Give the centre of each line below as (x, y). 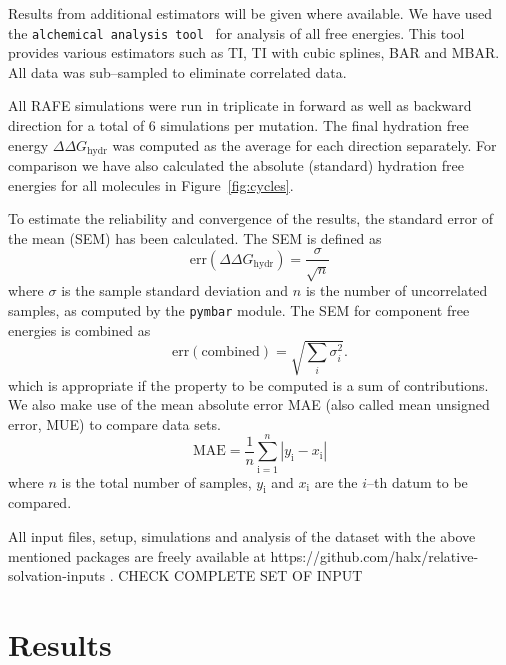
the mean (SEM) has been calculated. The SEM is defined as (195, 237)
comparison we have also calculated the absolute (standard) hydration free (236, 165)
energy (28, 144)
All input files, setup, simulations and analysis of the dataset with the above (242, 535)
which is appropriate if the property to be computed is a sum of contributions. (248, 384)
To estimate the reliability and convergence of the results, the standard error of (251, 218)
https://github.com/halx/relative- (374, 555)
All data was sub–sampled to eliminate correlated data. (177, 71)
